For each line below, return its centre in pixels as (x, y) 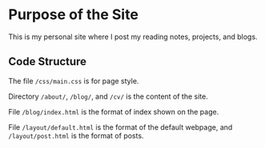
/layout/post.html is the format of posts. (76, 135)
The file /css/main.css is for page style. (74, 80)
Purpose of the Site (73, 15)
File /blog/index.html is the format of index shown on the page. (114, 111)
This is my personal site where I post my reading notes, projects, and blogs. (133, 37)
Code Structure (47, 62)
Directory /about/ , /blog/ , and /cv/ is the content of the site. (108, 96)
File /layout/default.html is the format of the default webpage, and (120, 127)
